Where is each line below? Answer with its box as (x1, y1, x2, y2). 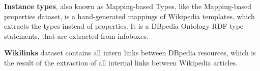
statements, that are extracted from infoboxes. (4, 30, 149, 41)
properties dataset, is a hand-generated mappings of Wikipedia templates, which (4, 11, 255, 21)
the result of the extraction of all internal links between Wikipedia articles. (4, 57, 238, 67)
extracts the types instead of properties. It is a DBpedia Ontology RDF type (4, 21, 244, 31)
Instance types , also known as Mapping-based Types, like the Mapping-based (4, 1, 252, 11)
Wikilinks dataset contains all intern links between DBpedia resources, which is (4, 47, 256, 58)
